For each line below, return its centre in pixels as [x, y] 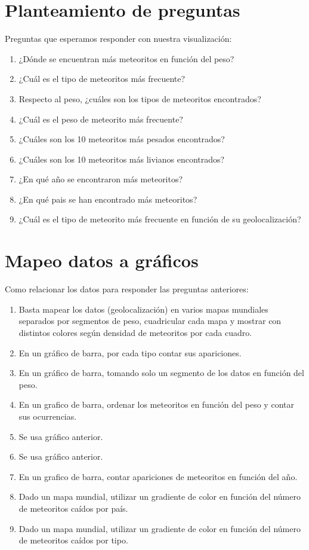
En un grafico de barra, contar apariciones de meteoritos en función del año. [158, 476]
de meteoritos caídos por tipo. [73, 540]
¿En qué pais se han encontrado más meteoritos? [108, 199]
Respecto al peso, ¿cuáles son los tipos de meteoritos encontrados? [140, 98]
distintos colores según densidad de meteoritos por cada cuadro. [135, 332]
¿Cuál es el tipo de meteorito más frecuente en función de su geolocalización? [160, 219]
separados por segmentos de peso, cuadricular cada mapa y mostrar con [150, 321]
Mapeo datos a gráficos [102, 260]
